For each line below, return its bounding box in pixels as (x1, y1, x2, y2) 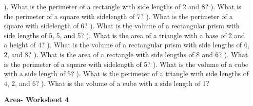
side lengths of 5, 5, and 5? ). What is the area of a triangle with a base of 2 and (4, 30, 245, 40)
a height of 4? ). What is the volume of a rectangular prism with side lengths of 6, (4, 40, 250, 50)
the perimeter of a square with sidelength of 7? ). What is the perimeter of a (4, 11, 233, 21)
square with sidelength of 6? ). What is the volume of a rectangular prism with (4, 21, 240, 31)
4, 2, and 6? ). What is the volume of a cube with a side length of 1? (4, 78, 209, 88)
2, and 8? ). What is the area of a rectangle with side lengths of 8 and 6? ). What (4, 49, 248, 59)
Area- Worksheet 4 (4, 94, 69, 105)
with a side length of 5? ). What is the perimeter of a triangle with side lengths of (4, 68, 249, 79)
